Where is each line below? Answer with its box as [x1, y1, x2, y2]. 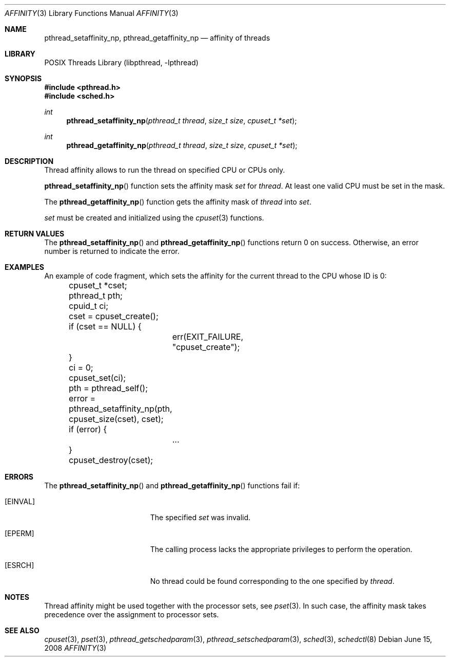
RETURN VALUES [5, 229, 65, 238]
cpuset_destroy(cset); [69, 455, 153, 465]
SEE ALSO [5, 626, 40, 635]
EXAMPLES [5, 263, 44, 271]
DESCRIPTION [5, 157, 54, 166]
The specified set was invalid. [150, 513, 251, 522]
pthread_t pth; [69, 290, 123, 301]
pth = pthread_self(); [69, 383, 148, 393]
